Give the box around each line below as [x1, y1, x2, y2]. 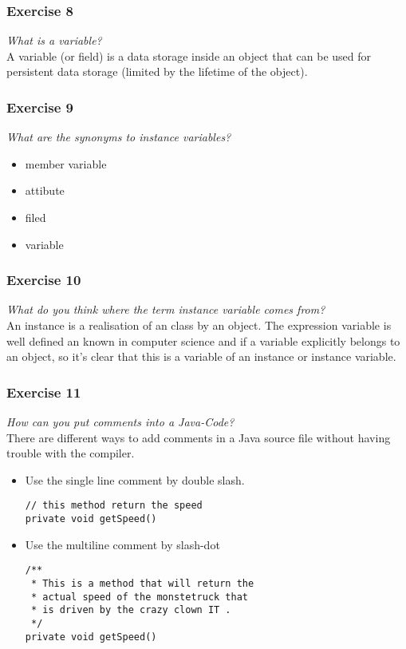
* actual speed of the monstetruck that [30, 591, 249, 603]
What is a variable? [6, 32, 102, 49]
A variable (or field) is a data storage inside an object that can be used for [6, 47, 372, 64]
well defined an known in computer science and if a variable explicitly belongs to [6, 332, 400, 349]
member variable [25, 155, 107, 172]
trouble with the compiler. [6, 445, 135, 461]
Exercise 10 [6, 270, 81, 290]
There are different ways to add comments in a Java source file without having [6, 429, 391, 445]
